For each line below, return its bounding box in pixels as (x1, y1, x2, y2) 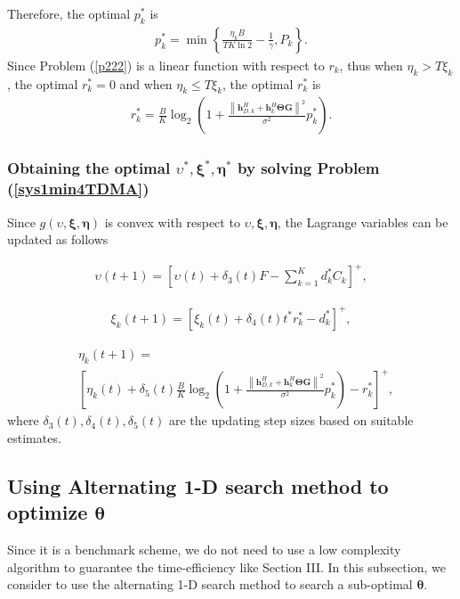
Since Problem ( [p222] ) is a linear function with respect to (7, 55, 325, 74)
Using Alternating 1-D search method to (7, 472, 389, 499)
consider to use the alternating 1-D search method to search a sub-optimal (7, 575, 413, 594)
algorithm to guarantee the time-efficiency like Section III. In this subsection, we (7, 557, 446, 576)
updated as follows (7, 230, 109, 249)
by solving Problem (238, 157, 380, 179)
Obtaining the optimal (7, 157, 171, 179)
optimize (7, 498, 88, 526)
